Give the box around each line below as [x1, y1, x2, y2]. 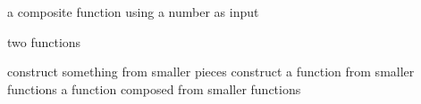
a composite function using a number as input [7, 3, 259, 20]
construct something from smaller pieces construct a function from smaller [7, 62, 415, 81]
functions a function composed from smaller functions [7, 79, 301, 98]
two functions [7, 32, 81, 51]
